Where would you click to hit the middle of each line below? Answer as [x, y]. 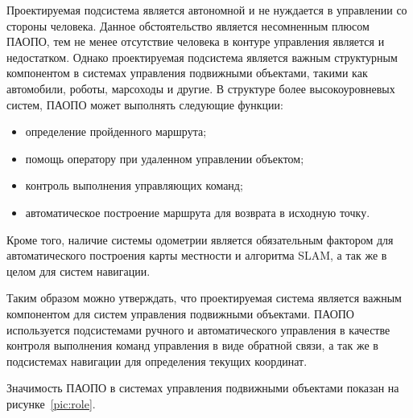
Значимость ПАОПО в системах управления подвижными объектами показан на [203, 388]
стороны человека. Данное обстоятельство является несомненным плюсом [188, 25]
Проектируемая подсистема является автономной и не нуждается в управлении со [207, 10]
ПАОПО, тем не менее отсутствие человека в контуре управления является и [196, 41]
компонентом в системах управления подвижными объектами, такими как [187, 73]
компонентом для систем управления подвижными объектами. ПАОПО [180, 313]
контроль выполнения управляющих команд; [134, 185]
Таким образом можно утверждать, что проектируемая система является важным [204, 298]
